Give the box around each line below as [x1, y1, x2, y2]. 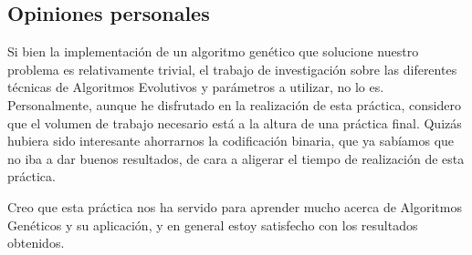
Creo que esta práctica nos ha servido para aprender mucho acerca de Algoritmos [7, 197, 462, 216]
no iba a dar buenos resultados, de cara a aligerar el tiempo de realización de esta [7, 148, 465, 168]
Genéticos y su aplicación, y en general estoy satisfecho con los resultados [7, 215, 418, 234]
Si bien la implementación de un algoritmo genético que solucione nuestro [7, 42, 419, 61]
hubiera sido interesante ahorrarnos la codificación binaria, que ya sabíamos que [7, 131, 455, 150]
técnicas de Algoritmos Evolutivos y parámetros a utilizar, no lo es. [7, 77, 384, 97]
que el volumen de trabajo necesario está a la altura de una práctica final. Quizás [7, 113, 462, 132]
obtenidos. [7, 233, 65, 252]
